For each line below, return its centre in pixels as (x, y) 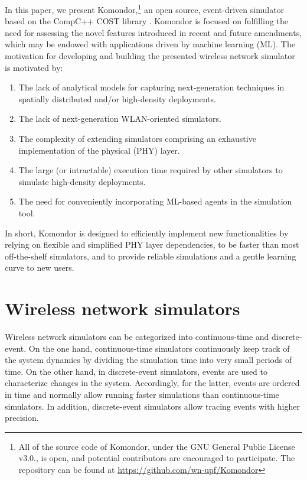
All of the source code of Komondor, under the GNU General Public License (157, 446)
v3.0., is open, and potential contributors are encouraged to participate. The (157, 458)
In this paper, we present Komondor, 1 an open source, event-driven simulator (145, 9)
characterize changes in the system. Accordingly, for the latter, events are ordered (152, 383)
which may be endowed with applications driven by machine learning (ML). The (150, 44)
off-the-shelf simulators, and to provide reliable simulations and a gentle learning (151, 256)
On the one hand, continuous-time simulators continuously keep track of (159, 348)
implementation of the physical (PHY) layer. (99, 150)
